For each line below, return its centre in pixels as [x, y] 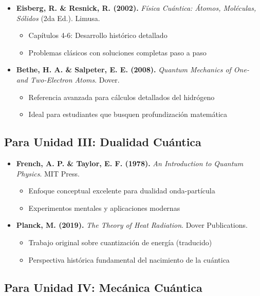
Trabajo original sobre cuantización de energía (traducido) [120, 242]
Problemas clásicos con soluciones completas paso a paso [117, 52]
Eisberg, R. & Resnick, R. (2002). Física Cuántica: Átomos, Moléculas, [136, 8]
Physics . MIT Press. [48, 173]
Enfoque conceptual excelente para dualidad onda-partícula [122, 191]
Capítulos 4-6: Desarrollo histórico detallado [98, 35]
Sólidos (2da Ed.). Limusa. [58, 18]
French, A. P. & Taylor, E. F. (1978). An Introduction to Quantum [130, 163]
